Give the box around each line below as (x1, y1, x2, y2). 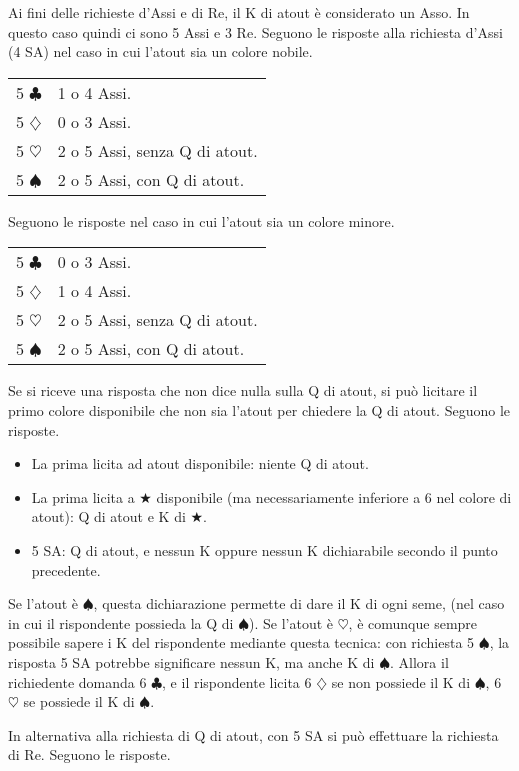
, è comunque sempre (348, 612, 478, 633)
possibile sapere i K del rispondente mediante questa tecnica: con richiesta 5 (8, 632, 475, 653)
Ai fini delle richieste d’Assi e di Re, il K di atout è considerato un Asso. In (8, 2, 470, 22)
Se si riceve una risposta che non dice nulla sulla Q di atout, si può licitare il (8, 380, 478, 401)
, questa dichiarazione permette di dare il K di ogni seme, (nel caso (93, 593, 505, 614)
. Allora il (390, 651, 449, 672)
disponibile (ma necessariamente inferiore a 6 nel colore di (156, 486, 512, 507)
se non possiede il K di (331, 671, 471, 692)
